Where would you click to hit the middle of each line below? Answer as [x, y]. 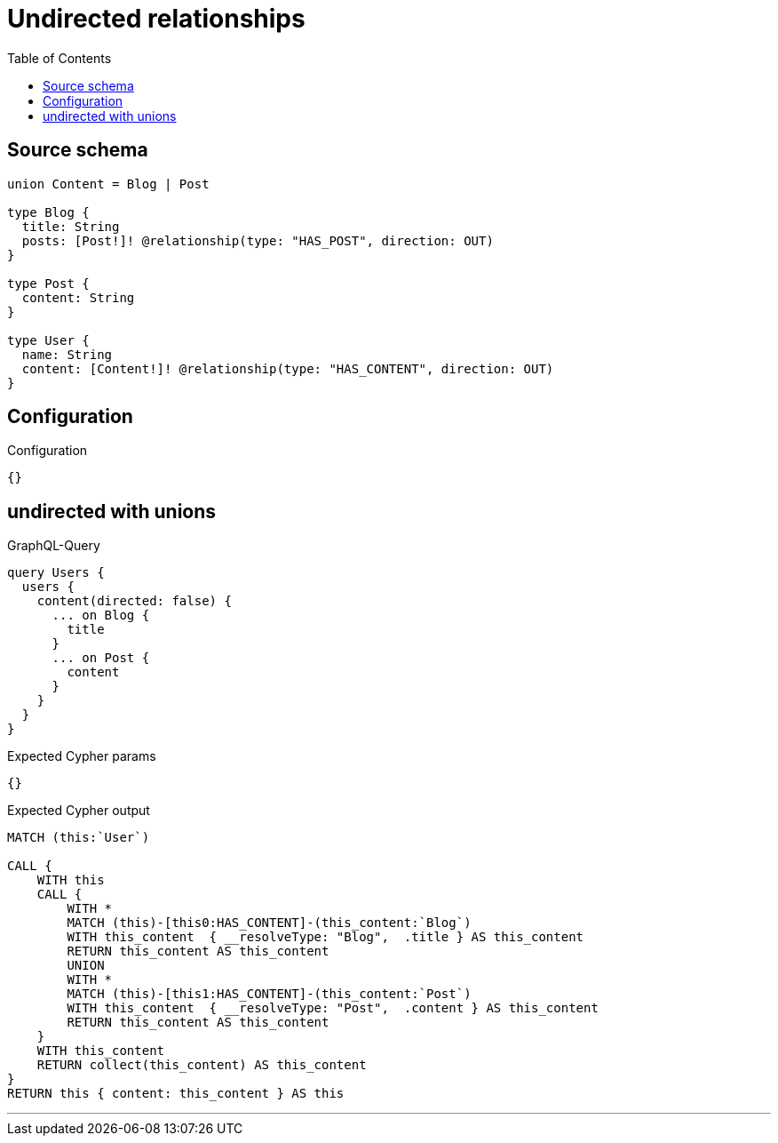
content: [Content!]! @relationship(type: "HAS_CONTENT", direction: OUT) [288, 368]
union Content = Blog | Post [108, 184]
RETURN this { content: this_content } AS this [176, 1094]
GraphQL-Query [54, 546]
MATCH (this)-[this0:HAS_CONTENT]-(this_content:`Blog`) [269, 923]
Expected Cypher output [79, 811]
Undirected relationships [156, 19]
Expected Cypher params [82, 756]
